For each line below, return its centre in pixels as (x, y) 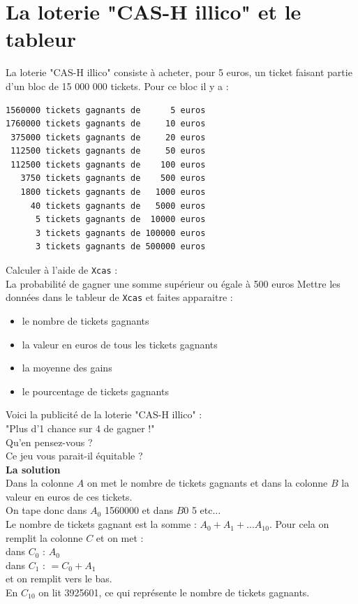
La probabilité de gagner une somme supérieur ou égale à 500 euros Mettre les (173, 283)
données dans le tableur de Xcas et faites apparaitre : (119, 297)
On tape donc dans (46, 510)
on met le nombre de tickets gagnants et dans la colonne (207, 483)
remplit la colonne (44, 537)
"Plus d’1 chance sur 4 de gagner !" (80, 428)
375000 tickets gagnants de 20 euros (108, 137)
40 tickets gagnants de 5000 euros (118, 206)
